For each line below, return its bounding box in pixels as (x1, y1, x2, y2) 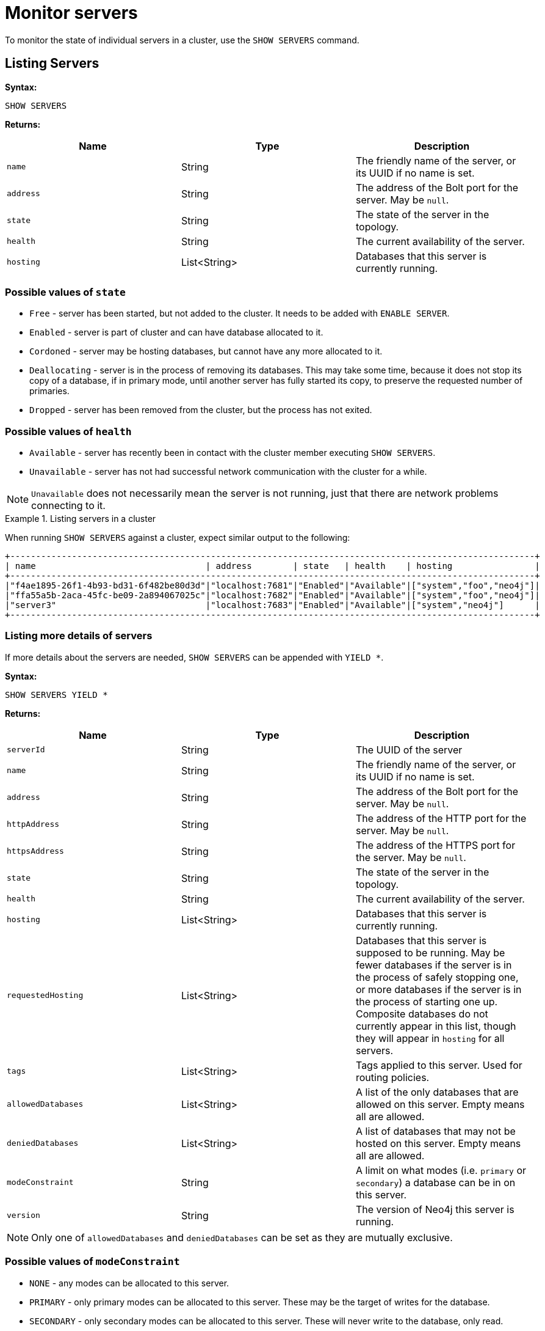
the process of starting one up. (355, 995, 498, 1008)
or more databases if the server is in (355, 983, 522, 996)
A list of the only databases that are (355, 1085, 519, 1098)
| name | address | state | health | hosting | (5, 561, 540, 571)
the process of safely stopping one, (355, 970, 519, 983)
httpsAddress (7, 846, 64, 856)
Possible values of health (5, 425, 132, 438)
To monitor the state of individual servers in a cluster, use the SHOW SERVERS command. (5, 34, 359, 45)
